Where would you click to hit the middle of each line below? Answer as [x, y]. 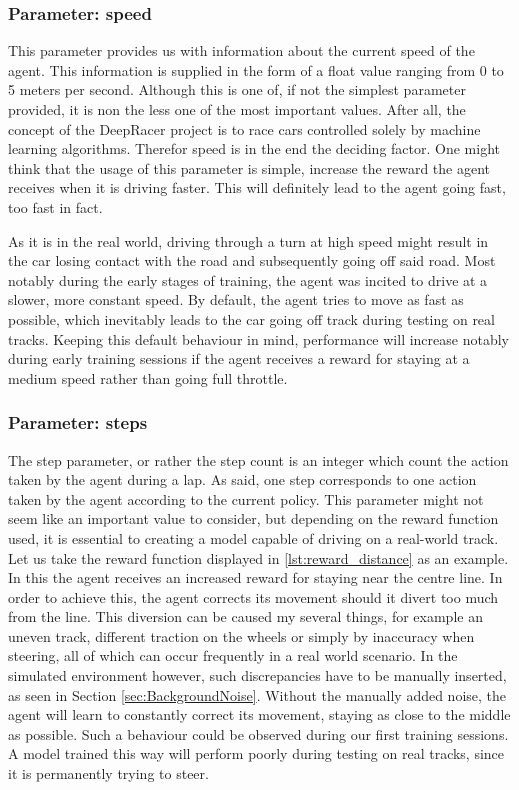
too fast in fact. [55, 206]
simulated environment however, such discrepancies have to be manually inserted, [257, 675]
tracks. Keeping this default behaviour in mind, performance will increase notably [258, 338]
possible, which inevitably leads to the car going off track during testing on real [251, 318]
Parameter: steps [78, 422]
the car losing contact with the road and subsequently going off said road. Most [252, 260]
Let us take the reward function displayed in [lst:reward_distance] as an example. [258, 557]
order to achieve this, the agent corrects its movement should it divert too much [253, 596]
